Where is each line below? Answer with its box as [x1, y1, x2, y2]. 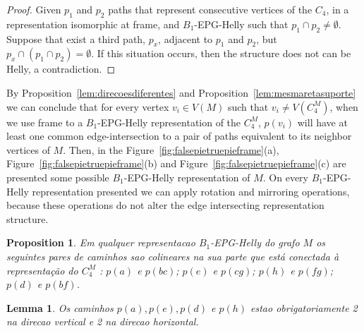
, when [329, 99, 358, 114]
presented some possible [6, 169, 109, 184]
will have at [297, 114, 348, 129]
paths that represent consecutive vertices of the [108, 2, 313, 16]
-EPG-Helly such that [194, 16, 289, 31]
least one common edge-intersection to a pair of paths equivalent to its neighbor [6, 128, 352, 143]
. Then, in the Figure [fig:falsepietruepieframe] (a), [63, 142, 279, 157]
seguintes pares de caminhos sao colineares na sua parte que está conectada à [6, 248, 339, 263]
